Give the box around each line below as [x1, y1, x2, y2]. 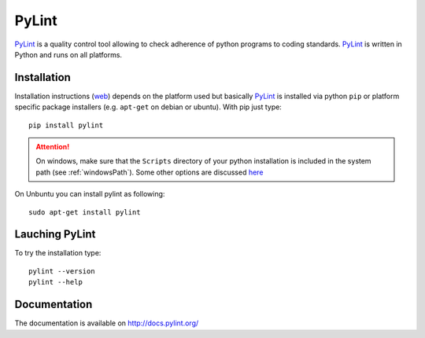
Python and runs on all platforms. [14, 50, 122, 59]
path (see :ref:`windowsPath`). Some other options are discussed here [35, 167, 264, 177]
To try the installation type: [14, 248, 102, 258]
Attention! [35, 142, 70, 152]
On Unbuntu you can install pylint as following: [14, 189, 165, 199]
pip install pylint [28, 120, 104, 130]
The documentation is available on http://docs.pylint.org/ [14, 318, 199, 328]
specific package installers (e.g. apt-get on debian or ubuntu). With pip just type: [14, 102, 283, 112]
